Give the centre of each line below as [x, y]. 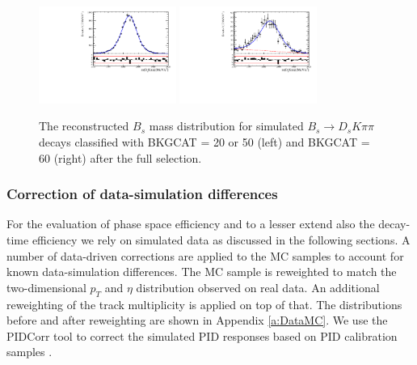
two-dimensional [46, 287]
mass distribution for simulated [226, 126]
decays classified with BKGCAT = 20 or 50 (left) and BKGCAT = [204, 142]
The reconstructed [84, 126]
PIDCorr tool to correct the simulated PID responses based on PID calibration [202, 335]
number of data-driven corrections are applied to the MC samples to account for [205, 255]
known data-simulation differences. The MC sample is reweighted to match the [202, 272]
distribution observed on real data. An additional [258, 287]
